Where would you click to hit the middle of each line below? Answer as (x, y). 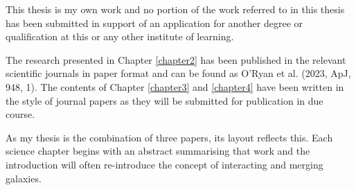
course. (20, 114)
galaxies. (24, 178)
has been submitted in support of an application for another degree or (154, 23)
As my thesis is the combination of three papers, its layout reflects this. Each (169, 137)
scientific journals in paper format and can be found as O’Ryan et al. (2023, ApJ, (178, 73)
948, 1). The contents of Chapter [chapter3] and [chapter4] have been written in (175, 86)
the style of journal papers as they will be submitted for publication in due (164, 100)
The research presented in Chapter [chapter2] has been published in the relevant (176, 59)
